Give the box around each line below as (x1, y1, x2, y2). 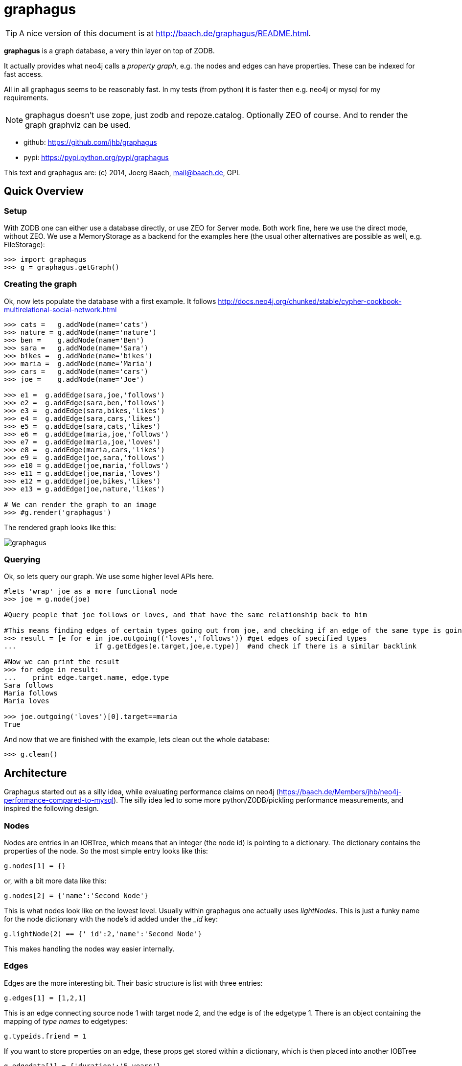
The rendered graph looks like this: (4, 523, 116, 532)
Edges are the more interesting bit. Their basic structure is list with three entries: (4, 978, 263, 987)
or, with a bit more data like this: (4, 877, 107, 885)
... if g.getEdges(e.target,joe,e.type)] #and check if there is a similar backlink (4, 642, 416, 650)
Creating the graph (4, 279, 77, 289)
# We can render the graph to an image (4, 500, 157, 509)
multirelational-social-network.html (4, 305, 117, 314)
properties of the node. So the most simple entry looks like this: (4, 847, 208, 856)
